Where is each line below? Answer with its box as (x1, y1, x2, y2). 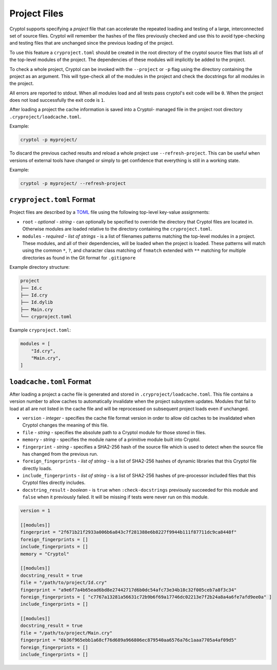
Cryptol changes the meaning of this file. (22, 422, 109, 429)
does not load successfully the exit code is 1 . (9, 97, 105, 103)
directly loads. (22, 465, 52, 471)
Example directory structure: (9, 264, 70, 270)
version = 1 (20, 508, 51, 514)
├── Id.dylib (20, 300, 53, 305)
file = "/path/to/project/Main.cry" (20, 630, 113, 636)
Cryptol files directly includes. (22, 479, 86, 486)
